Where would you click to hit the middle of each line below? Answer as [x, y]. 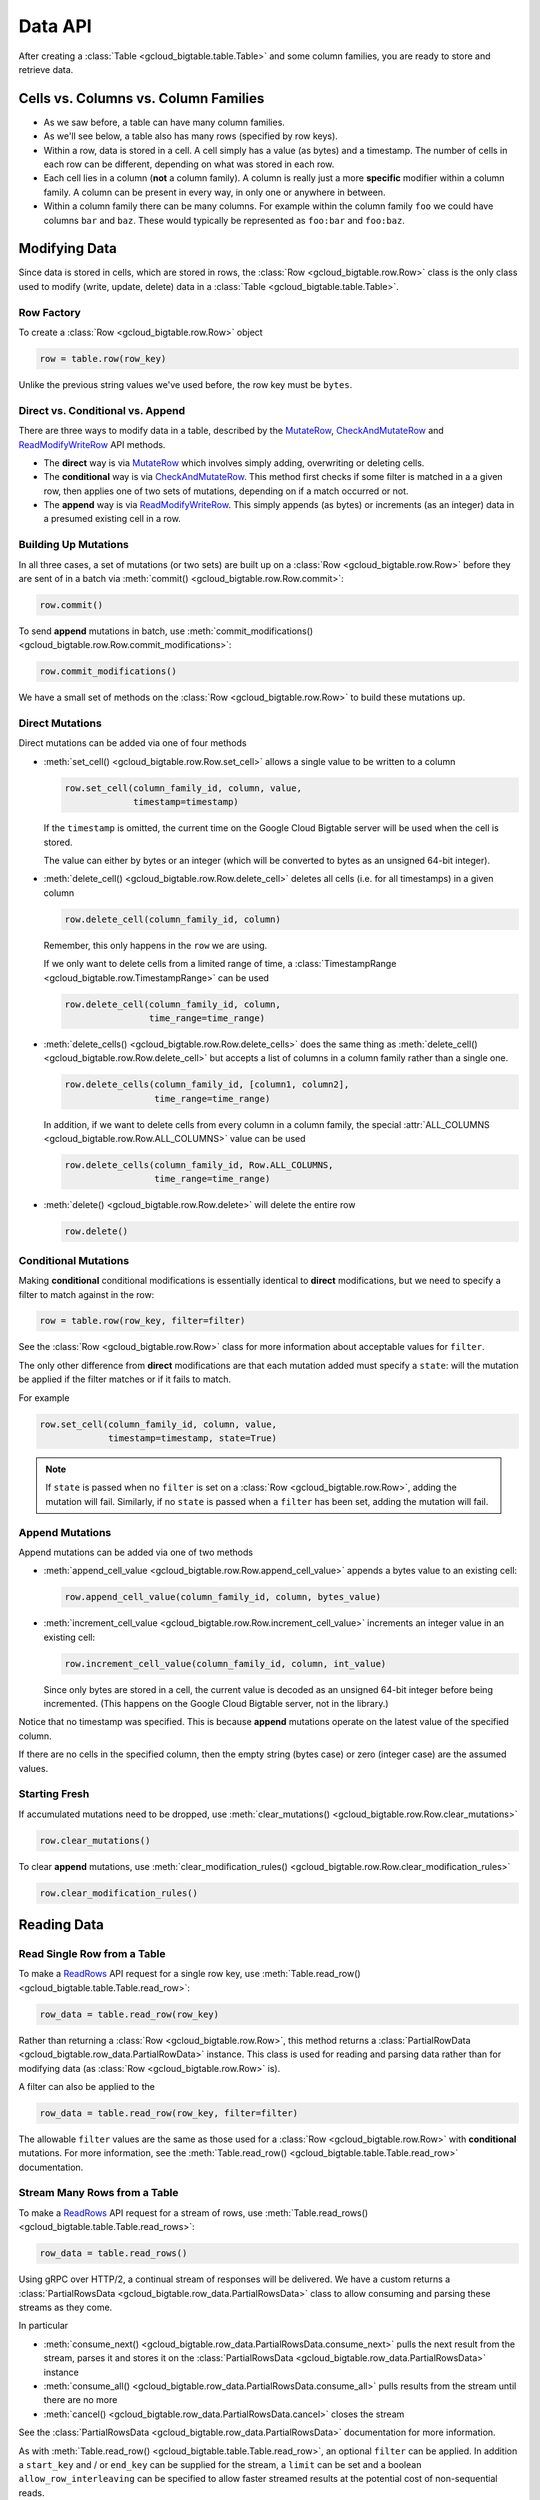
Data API [55, 26]
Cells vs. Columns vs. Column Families [141, 98]
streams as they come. [65, 2307]
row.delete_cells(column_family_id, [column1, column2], [207, 1084]
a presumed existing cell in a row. [112, 519]
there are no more [80, 2400]
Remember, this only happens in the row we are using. [155, 945]
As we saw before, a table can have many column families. [164, 122]
